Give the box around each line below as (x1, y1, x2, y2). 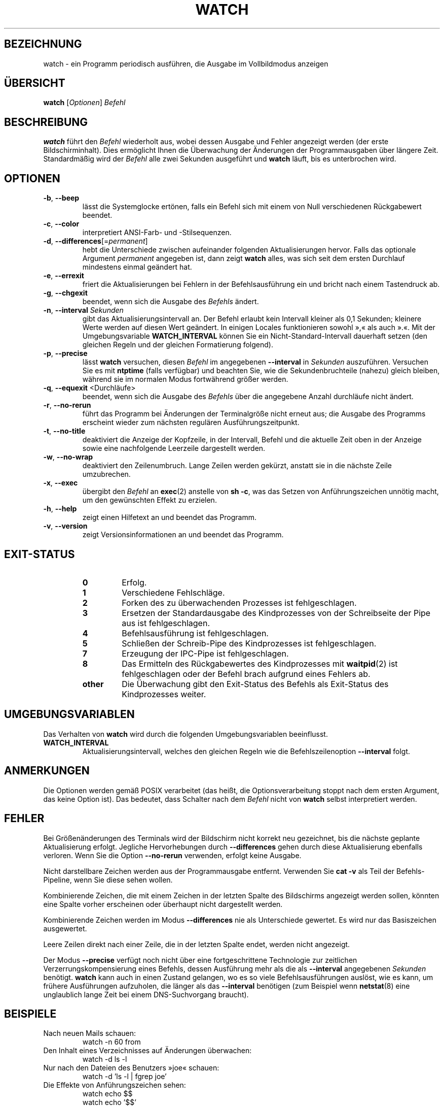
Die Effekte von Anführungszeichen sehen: (43, 1081, 186, 1090)
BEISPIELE (4, 1007, 57, 1020)
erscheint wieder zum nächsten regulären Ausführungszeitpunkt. (82, 418, 300, 427)
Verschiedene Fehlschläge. (122, 587, 225, 598)
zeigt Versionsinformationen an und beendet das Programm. (82, 530, 284, 539)
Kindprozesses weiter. (122, 689, 206, 699)
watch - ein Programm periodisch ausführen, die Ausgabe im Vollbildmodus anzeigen (43, 59, 328, 68)
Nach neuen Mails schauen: (43, 1029, 136, 1038)
